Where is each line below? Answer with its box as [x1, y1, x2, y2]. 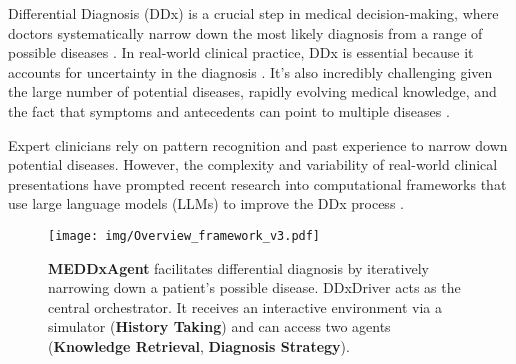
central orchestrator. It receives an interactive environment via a [48, 296, 442, 317]
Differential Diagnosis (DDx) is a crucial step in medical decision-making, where [8, 3, 499, 23]
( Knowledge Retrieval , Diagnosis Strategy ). [48, 335, 350, 356]
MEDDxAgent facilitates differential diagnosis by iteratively [48, 257, 429, 278]
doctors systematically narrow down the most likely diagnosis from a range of [8, 22, 483, 43]
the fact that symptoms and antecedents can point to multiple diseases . [8, 100, 450, 121]
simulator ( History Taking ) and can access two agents [48, 316, 391, 337]
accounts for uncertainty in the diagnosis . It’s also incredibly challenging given [8, 61, 493, 82]
